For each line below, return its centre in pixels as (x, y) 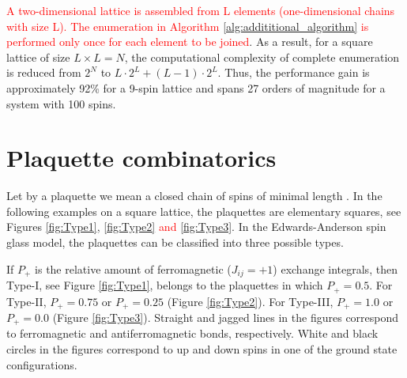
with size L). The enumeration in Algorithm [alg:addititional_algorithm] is (188, 26)
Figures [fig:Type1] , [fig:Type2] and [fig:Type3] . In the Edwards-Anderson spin (196, 227)
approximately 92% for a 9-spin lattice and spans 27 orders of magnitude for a (196, 87)
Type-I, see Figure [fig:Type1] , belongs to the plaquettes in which (165, 285)
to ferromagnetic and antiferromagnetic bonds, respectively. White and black (192, 333)
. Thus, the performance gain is (294, 72)
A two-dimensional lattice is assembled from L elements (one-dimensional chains (201, 10)
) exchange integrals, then (335, 268)
